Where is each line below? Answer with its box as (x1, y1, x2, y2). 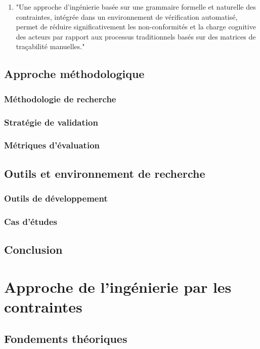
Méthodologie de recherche (4, 92, 116, 105)
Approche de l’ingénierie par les (4, 276, 232, 297)
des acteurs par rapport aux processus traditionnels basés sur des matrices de (16, 31, 256, 42)
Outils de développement (4, 191, 108, 204)
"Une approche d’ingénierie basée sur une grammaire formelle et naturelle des (16, 2, 256, 12)
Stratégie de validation (4, 115, 98, 128)
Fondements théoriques (4, 331, 127, 346)
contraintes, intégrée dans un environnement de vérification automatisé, (16, 11, 238, 22)
